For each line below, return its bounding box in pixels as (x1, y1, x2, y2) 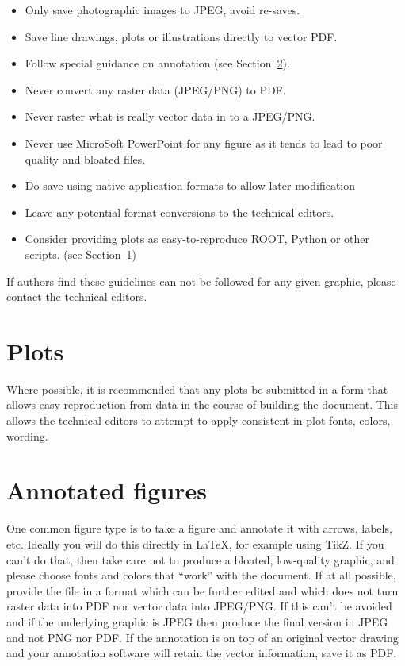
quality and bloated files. (25, 150, 146, 167)
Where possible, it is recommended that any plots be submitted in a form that (6, 380, 388, 397)
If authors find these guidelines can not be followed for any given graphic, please (6, 272, 396, 289)
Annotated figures (6, 474, 207, 506)
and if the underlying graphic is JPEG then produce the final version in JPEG (6, 613, 388, 629)
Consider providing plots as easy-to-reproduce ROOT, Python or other (25, 230, 369, 247)
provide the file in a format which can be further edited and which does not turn (6, 582, 399, 599)
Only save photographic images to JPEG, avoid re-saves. (25, 2, 300, 17)
